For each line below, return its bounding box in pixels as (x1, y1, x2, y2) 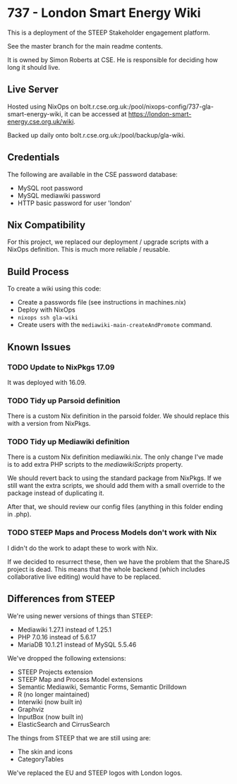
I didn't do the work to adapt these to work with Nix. (7, 544, 159, 552)
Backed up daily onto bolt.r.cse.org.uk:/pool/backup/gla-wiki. (7, 130, 186, 139)
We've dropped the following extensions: (7, 654, 126, 662)
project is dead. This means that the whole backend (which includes (7, 565, 206, 573)
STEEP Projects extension (17, 668, 93, 676)
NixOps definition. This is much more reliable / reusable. (7, 245, 171, 254)
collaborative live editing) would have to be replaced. (7, 572, 161, 581)
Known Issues (7, 341, 71, 353)
